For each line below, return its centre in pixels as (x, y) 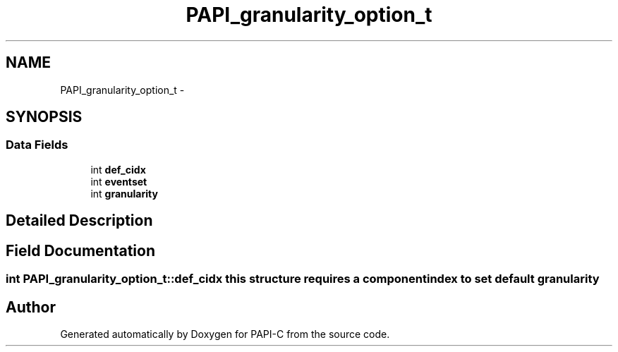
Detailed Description (79, 221)
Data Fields (37, 145)
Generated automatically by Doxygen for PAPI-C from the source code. (225, 334)
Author (31, 307)
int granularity (124, 193)
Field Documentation (80, 250)
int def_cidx (118, 169)
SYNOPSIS (44, 117)
